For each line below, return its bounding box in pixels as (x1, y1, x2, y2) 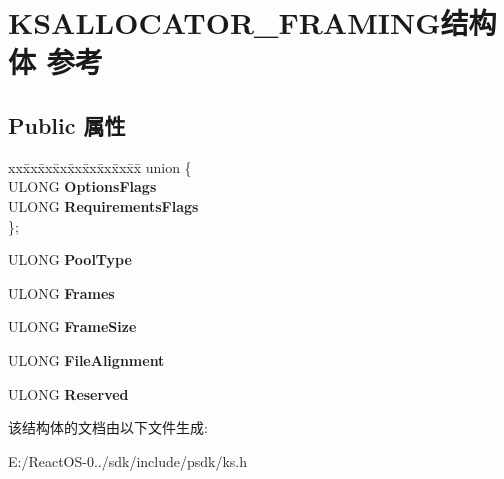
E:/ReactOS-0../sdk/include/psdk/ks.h (8, 450, 248, 471)
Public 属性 (8, 109, 126, 140)
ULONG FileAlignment (8, 349, 165, 370)
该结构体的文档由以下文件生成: (8, 417, 208, 438)
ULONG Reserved (8, 383, 129, 404)
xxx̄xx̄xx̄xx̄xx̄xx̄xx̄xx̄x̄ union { (8, 156, 192, 177)
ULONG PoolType (8, 249, 132, 270)
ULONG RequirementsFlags (8, 195, 199, 216)
